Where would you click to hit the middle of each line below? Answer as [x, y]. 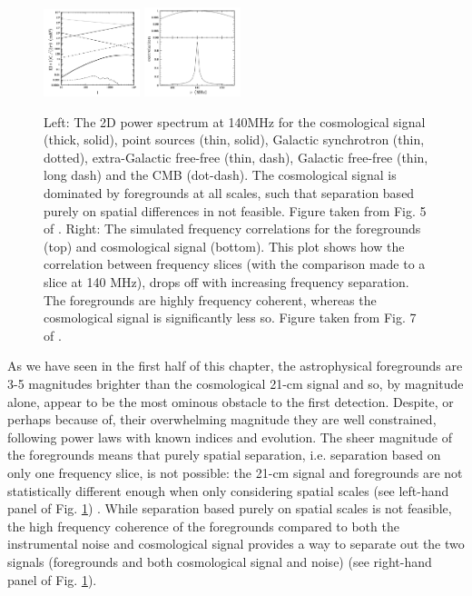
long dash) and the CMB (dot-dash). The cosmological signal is [220, 175]
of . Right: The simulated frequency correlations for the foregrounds [232, 228]
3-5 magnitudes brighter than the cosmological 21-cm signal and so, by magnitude [236, 383]
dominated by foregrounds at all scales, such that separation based [229, 193]
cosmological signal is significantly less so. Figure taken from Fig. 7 [230, 318]
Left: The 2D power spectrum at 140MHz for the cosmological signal [235, 121]
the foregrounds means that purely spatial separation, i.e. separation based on [224, 455]
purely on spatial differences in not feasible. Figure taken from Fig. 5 [235, 210]
